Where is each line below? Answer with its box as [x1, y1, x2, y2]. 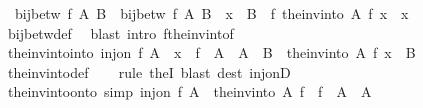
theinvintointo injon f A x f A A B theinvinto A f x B [7, 42, 416, 63]
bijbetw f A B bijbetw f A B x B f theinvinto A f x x [14, 3, 409, 23]
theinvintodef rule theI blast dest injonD [7, 61, 291, 82]
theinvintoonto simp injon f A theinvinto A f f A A [7, 81, 372, 102]
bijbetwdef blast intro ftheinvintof [7, 22, 234, 43]
